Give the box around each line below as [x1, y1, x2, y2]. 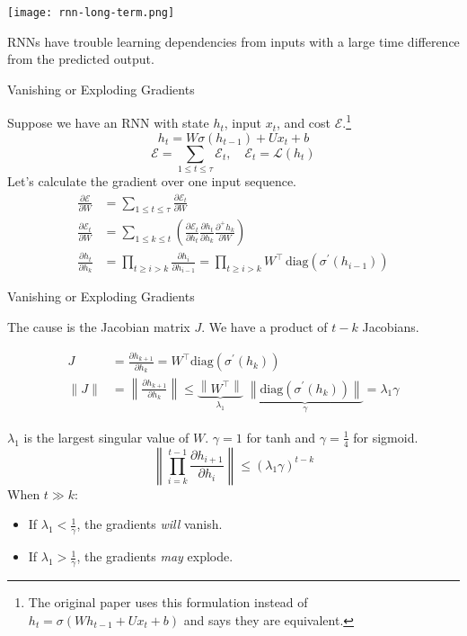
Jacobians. [362, 317, 419, 336]
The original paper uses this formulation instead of [28, 593, 308, 612]
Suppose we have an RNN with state [7, 113, 209, 132]
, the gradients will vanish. [76, 515, 223, 533]
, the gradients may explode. [76, 547, 233, 566]
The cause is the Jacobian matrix [7, 317, 190, 336]
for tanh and [246, 427, 316, 446]
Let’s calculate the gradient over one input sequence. [7, 172, 297, 191]
